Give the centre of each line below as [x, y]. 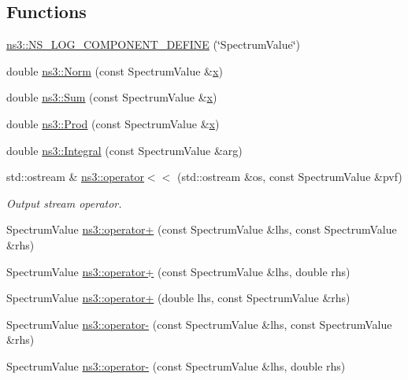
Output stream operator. [64, 203]
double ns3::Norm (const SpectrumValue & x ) [115, 70]
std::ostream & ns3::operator [75, 177]
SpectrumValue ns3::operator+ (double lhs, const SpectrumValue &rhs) [178, 298]
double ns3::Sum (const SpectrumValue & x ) [112, 97]
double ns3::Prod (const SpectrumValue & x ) [113, 123]
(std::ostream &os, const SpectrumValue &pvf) [289, 177]
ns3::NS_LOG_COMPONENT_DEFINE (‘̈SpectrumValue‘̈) [154, 44]
